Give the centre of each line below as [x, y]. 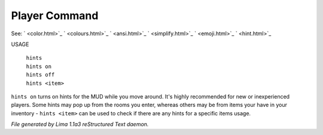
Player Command [55, 16]
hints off [40, 75]
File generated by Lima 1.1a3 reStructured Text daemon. [80, 124]
